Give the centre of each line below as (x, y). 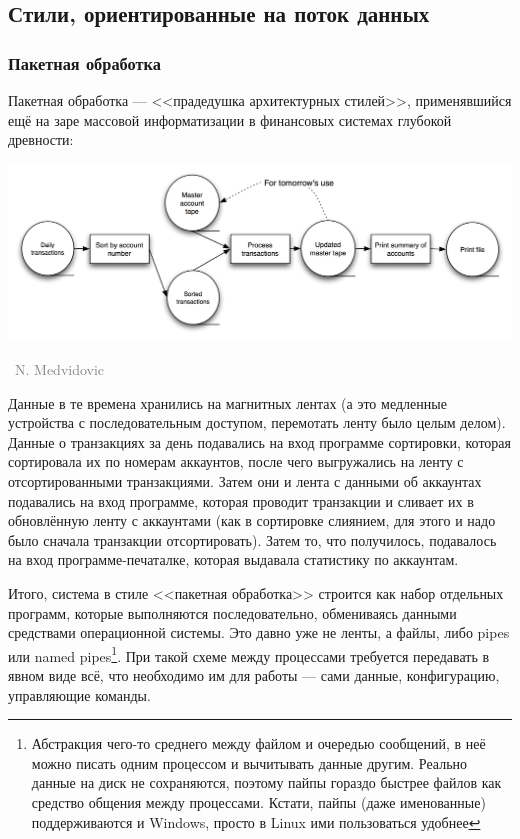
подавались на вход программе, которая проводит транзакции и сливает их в (241, 500)
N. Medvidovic (59, 369)
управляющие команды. (79, 694)
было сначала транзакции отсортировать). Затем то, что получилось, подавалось (252, 539)
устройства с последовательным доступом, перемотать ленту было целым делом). (257, 422)
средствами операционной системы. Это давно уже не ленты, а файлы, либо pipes (259, 632)
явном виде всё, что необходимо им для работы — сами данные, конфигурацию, (254, 675)
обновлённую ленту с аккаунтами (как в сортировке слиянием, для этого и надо (252, 520)
